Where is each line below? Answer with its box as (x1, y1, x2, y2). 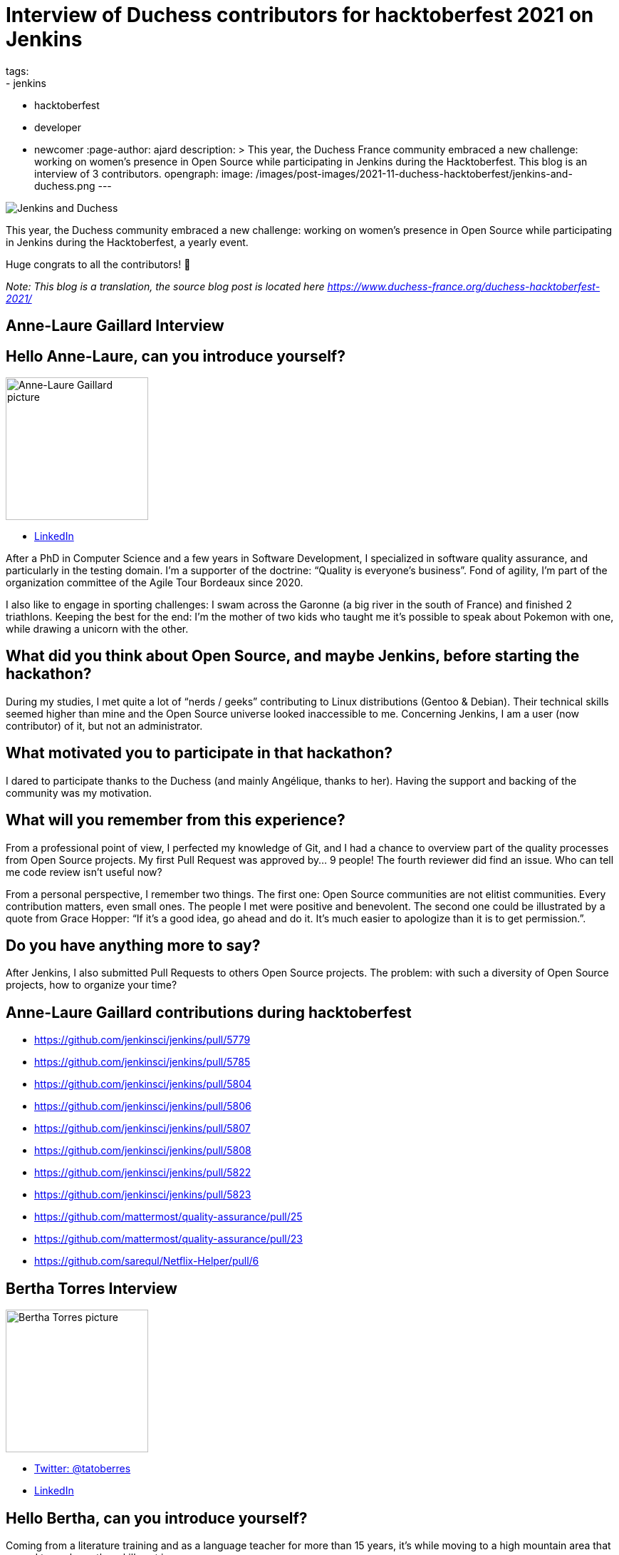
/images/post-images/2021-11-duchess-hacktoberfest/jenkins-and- (255, 167, 573, 180)
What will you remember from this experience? (6, 811, 345, 830)
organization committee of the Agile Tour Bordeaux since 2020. (6, 576, 303, 589)
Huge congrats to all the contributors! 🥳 (6, 258, 191, 270)
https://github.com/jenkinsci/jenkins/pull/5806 (34, 1100, 251, 1113)
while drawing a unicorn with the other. (6, 623, 189, 636)
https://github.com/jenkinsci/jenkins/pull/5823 (34, 1188, 251, 1201)
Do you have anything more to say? (6, 936, 261, 954)
